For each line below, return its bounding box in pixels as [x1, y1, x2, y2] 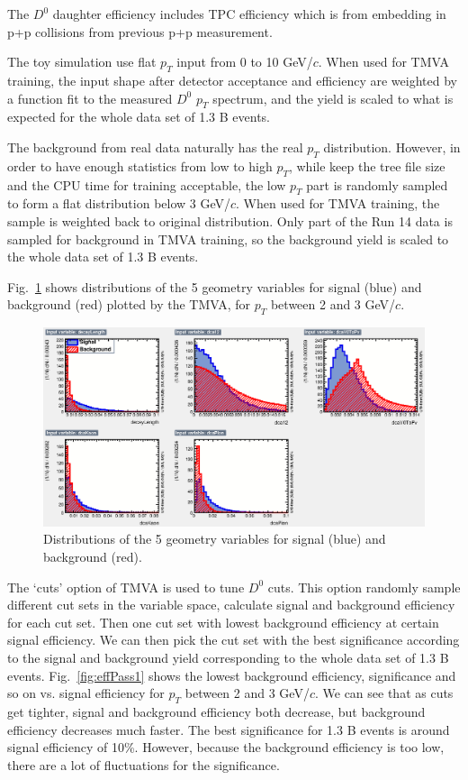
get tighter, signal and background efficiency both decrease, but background [7, 702, 426, 720]
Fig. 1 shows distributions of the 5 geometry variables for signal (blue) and [7, 277, 422, 296]
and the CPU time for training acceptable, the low [7, 175, 286, 194]
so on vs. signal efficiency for [7, 684, 165, 702]
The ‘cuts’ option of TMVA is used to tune [7, 577, 245, 596]
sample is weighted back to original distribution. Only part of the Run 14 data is [7, 211, 453, 230]
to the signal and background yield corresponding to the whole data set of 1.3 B [7, 647, 449, 666]
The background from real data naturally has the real [7, 137, 303, 156]
